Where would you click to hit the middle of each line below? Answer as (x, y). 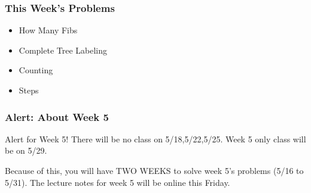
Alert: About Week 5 (57, 116)
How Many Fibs (48, 30)
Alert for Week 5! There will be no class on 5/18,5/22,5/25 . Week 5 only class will (155, 138)
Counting (36, 70)
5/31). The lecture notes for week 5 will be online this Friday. (118, 182)
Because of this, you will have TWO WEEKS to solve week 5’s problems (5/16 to (154, 170)
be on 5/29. (26, 150)
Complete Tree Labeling (63, 50)
